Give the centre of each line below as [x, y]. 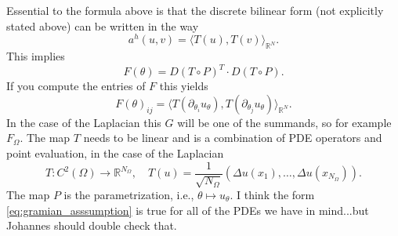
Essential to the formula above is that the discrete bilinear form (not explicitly [195, 10]
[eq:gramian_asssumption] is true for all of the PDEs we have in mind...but [188, 210]
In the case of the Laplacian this [84, 122]
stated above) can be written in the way [103, 25]
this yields [184, 86]
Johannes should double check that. [92, 225]
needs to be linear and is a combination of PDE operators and [233, 138]
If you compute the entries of [76, 86]
